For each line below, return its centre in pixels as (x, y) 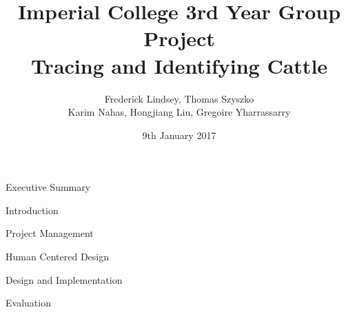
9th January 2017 (179, 135)
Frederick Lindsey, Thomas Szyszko (179, 98)
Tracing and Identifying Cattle (179, 65)
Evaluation (28, 303)
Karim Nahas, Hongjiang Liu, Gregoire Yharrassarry (179, 112)
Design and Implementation (64, 279)
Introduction (32, 210)
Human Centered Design (58, 257)
